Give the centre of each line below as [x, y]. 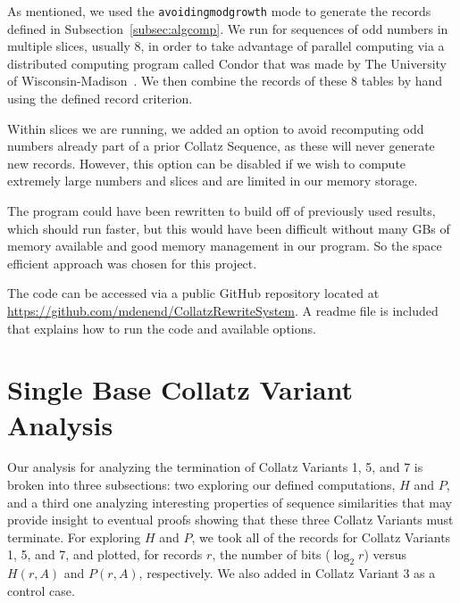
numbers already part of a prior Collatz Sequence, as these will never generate [221, 146]
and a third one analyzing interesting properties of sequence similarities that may [230, 502]
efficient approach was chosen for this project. [132, 263]
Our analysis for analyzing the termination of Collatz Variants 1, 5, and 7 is [215, 467]
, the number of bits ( [271, 554]
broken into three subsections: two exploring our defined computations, [201, 485]
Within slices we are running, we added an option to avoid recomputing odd [216, 128]
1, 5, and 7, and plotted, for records [105, 554]
